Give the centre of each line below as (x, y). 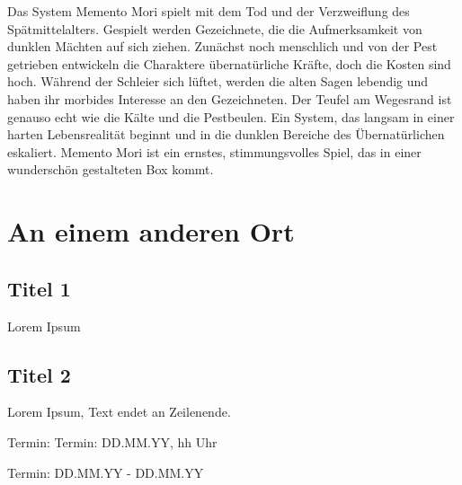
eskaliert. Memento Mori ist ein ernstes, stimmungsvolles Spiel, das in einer (214, 151)
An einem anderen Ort (151, 231)
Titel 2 (39, 374)
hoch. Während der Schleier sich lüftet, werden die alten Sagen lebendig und (218, 81)
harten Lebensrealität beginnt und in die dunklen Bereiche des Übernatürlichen (226, 134)
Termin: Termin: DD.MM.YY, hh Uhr (112, 441)
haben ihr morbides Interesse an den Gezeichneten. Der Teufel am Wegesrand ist (230, 98)
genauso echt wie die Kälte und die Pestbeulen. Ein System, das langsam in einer (231, 116)
